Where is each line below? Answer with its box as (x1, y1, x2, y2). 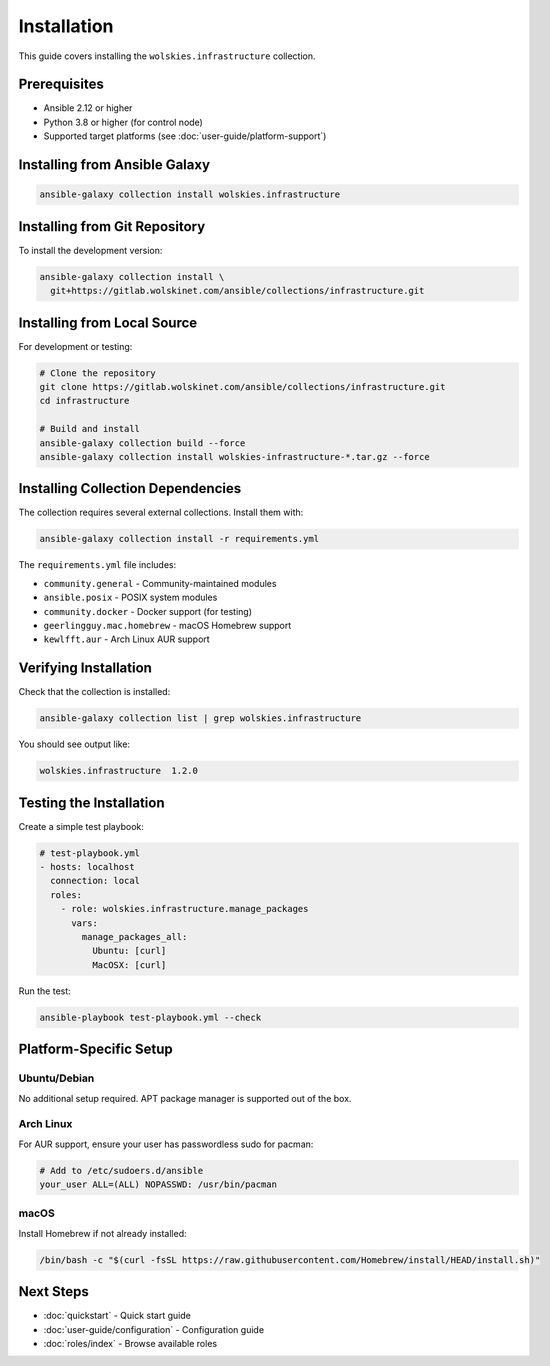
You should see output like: (18, 738, 130, 750)
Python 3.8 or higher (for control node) (43, 116, 204, 128)
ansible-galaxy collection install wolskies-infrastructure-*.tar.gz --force (39, 451, 430, 462)
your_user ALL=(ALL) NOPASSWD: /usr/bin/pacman (39, 1179, 277, 1190)
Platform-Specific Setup (18, 1041, 174, 1058)
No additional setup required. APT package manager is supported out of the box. (18, 1092, 352, 1104)
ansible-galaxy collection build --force (39, 437, 246, 449)
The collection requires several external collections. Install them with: (18, 506, 304, 519)
